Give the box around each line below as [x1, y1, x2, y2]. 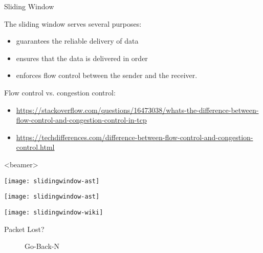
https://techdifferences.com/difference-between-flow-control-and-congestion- [16, 131, 253, 142]
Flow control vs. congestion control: [4, 87, 116, 98]
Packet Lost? [4, 223, 45, 234]
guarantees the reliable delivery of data [16, 35, 139, 46]
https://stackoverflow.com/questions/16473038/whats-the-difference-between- [16, 104, 259, 115]
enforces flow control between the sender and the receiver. [16, 70, 198, 81]
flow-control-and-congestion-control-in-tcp [16, 114, 147, 125]
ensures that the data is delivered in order [16, 52, 148, 63]
